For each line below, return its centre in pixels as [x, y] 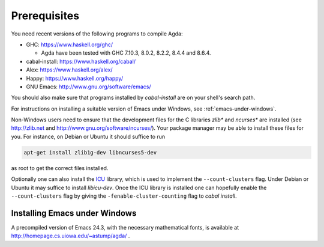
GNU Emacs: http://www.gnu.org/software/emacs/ [88, 87]
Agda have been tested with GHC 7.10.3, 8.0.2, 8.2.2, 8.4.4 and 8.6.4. [126, 53]
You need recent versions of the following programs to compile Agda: [97, 34]
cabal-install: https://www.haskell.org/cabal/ [81, 61]
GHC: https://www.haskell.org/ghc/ [70, 44]
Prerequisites [45, 16]
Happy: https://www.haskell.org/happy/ [74, 78]
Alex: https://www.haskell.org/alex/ [70, 70]
